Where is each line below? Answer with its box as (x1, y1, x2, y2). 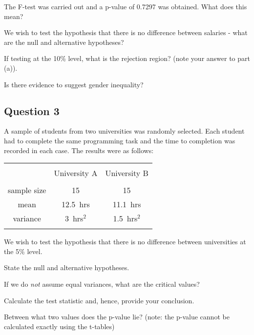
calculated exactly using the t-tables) (4, 321, 115, 331)
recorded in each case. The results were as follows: (4, 145, 154, 155)
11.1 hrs (112, 198, 141, 210)
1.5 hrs (113, 213, 138, 224)
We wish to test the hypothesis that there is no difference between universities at (4, 236, 246, 247)
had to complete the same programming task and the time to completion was (4, 135, 235, 145)
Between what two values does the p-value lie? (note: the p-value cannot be (4, 312, 230, 322)
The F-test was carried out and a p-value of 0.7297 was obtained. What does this (4, 1, 247, 11)
